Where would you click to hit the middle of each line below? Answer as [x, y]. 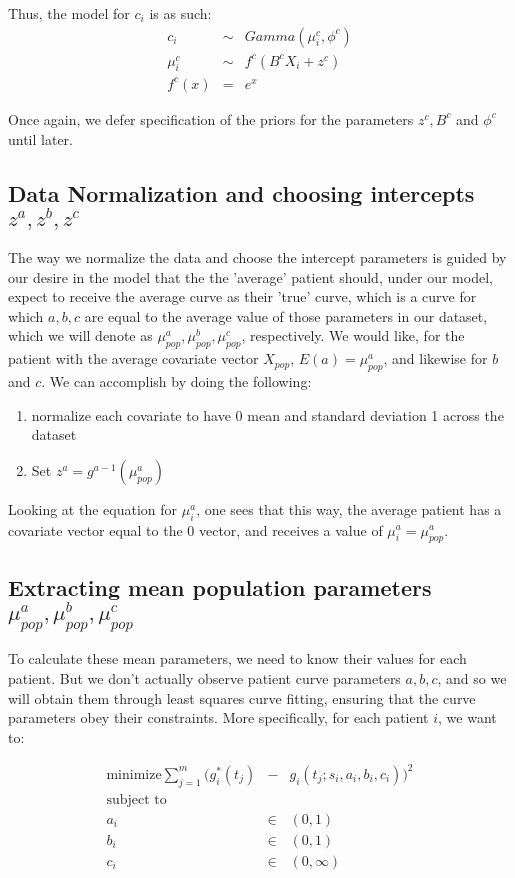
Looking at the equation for [93, 508]
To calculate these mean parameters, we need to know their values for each [237, 658]
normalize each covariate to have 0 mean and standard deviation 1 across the [267, 414]
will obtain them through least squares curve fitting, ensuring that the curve [242, 697]
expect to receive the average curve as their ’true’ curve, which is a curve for [242, 296]
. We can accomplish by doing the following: [176, 380]
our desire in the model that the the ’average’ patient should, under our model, [250, 276]
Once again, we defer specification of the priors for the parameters [211, 118]
